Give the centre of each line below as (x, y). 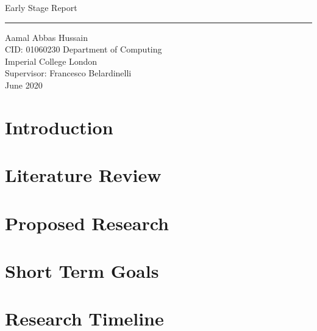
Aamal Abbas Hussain (46, 37)
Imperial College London (51, 61)
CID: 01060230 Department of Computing (84, 49)
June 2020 (24, 85)
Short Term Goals (82, 270)
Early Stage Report (41, 7)
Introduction (59, 127)
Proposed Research (87, 223)
